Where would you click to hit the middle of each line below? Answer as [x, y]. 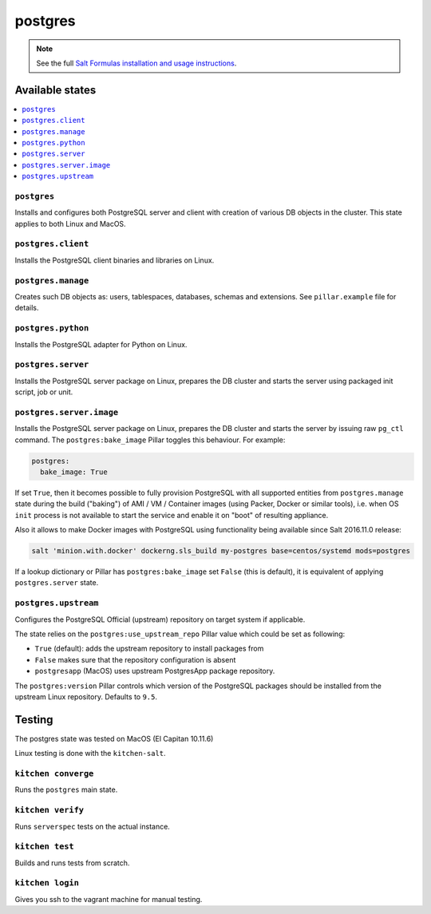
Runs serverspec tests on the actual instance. [93, 826]
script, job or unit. [44, 392]
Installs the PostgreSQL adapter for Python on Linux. [101, 344]
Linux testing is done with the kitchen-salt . [91, 754]
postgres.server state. [57, 583]
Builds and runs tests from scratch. [72, 863]
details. [27, 308]
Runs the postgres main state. [66, 789]
